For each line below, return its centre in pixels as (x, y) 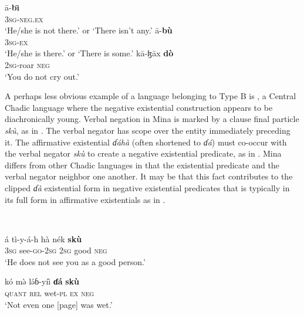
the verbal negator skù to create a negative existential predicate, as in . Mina (143, 153)
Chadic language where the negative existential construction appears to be (139, 107)
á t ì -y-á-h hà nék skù (43, 238)
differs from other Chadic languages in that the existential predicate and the (142, 165)
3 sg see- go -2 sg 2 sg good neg (56, 250)
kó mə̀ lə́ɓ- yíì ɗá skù (42, 281)
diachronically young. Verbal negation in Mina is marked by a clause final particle (152, 119)
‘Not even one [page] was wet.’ (59, 304)
